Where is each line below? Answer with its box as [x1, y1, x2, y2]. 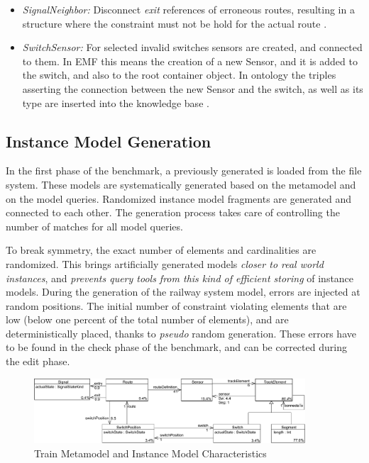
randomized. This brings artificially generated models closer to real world [6, 256, 324, 271]
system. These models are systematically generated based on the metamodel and [6, 177, 356, 191]
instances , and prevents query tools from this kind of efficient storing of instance [6, 270, 354, 285]
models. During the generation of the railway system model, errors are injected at [6, 284, 360, 299]
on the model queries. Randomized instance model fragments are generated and [6, 191, 352, 206]
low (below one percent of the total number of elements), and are [6, 312, 289, 327]
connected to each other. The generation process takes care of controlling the [6, 205, 340, 220]
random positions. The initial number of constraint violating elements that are [6, 298, 347, 313]
